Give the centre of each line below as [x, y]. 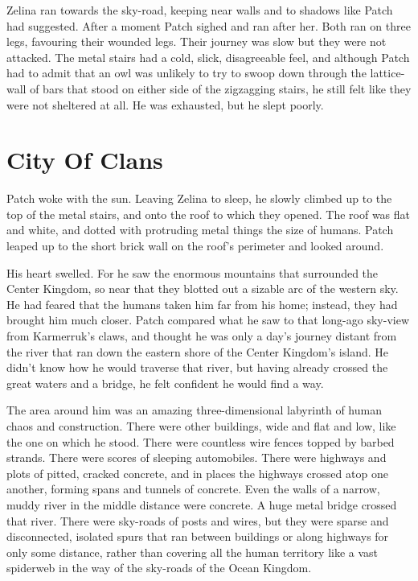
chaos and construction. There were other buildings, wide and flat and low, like [201, 426]
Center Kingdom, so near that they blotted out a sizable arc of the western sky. [203, 288]
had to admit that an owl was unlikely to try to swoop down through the [186, 73]
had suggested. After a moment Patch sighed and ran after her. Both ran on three [209, 25]
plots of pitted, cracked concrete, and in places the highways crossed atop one [197, 473]
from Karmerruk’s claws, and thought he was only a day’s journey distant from [202, 336]
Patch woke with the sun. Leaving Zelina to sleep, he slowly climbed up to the [199, 198]
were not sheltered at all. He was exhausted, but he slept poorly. [165, 104]
